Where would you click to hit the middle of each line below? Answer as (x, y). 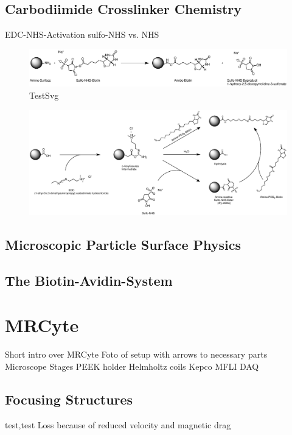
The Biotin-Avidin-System (89, 280)
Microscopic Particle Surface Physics (123, 244)
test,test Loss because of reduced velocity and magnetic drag (118, 424)
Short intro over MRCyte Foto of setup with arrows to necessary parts (136, 354)
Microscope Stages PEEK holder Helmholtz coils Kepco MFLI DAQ (132, 366)
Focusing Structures (69, 399)
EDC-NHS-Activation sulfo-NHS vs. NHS (82, 34)
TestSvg (44, 95)
